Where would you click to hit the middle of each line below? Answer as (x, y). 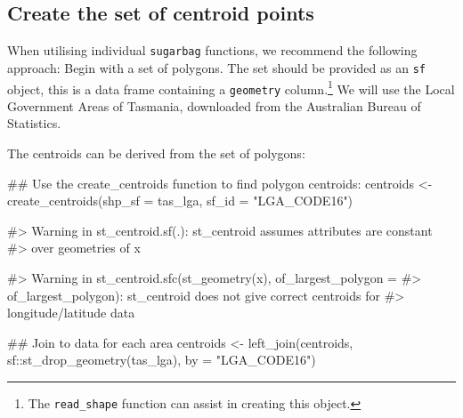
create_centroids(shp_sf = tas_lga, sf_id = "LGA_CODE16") (180, 201)
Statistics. (34, 123)
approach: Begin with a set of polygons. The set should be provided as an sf (216, 67)
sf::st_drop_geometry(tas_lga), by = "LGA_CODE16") (162, 360)
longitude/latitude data (71, 313)
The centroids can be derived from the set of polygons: (156, 153)
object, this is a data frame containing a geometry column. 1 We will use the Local (231, 87)
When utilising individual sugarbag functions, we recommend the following (212, 50)
